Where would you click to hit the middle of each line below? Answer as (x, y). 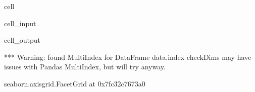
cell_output (22, 40)
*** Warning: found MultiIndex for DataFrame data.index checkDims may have (128, 57)
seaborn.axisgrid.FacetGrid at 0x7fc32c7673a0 (75, 83)
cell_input (20, 23)
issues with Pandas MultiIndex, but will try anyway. (85, 67)
